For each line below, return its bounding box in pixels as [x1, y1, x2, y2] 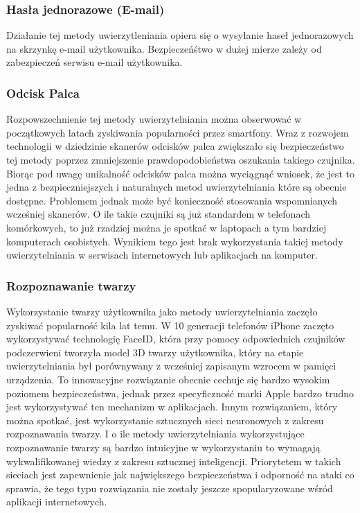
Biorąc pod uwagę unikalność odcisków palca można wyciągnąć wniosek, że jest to [6, 166, 354, 180]
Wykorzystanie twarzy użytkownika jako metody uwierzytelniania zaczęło [6, 304, 318, 318]
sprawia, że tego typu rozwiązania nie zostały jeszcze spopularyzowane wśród [6, 480, 333, 495]
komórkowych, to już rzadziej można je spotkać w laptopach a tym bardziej [6, 220, 327, 234]
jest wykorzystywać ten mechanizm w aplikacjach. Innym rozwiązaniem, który [6, 399, 338, 414]
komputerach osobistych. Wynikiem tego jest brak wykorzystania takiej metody [6, 234, 343, 248]
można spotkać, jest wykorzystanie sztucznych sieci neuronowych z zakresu [6, 412, 324, 427]
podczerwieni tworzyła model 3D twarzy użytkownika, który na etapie [6, 345, 304, 359]
